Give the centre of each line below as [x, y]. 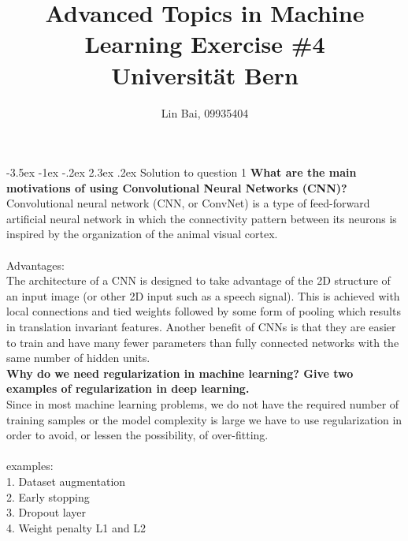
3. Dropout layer [46, 512]
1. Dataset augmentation [66, 481]
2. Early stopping [48, 496]
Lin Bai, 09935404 [205, 112]
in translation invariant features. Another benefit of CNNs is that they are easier [201, 327]
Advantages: [35, 265]
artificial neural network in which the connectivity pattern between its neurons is [202, 218]
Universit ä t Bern [205, 75]
